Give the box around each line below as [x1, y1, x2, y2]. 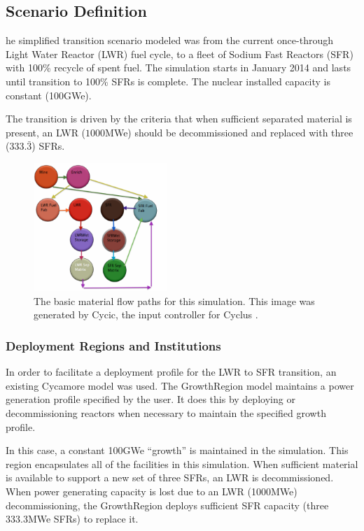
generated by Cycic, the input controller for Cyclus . [34, 307, 258, 322]
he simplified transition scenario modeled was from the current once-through [6, 33, 333, 48]
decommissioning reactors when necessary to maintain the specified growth [6, 406, 326, 420]
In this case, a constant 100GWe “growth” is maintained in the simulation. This [6, 443, 349, 458]
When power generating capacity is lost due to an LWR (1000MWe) [6, 484, 297, 499]
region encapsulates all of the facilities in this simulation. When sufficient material [6, 456, 358, 471]
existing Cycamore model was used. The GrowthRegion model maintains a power [6, 378, 354, 392]
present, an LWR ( [6, 125, 86, 139]
